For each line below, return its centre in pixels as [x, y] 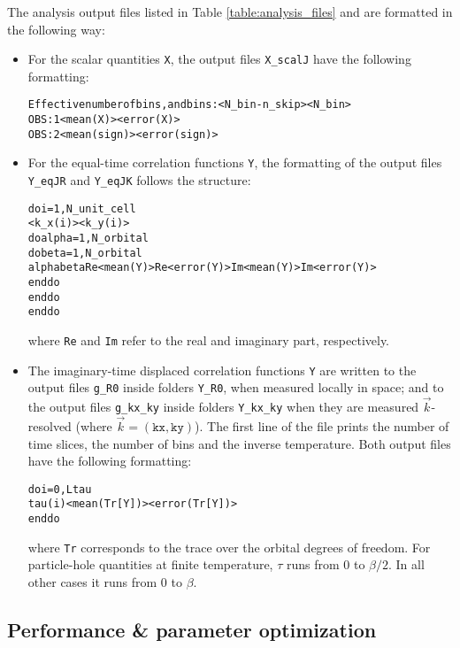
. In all [406, 564]
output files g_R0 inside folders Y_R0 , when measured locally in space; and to [236, 387]
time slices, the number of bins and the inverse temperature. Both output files [239, 443]
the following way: [56, 29]
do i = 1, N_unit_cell [82, 208]
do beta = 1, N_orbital [85, 253]
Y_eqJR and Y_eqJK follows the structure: [139, 180]
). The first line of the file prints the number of [322, 426]
